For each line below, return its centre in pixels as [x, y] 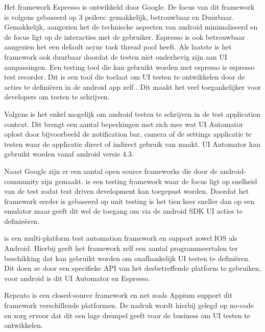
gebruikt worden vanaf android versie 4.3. [69, 154]
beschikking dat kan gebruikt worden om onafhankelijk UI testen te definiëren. [127, 258]
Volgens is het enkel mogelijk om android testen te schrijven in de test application [132, 113]
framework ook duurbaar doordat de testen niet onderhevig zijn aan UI [116, 56]
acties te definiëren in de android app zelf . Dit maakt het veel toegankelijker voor [132, 86]
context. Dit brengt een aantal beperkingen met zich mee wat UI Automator [124, 124]
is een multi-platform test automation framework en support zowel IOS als [121, 238]
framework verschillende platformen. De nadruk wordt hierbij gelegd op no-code [129, 305]
